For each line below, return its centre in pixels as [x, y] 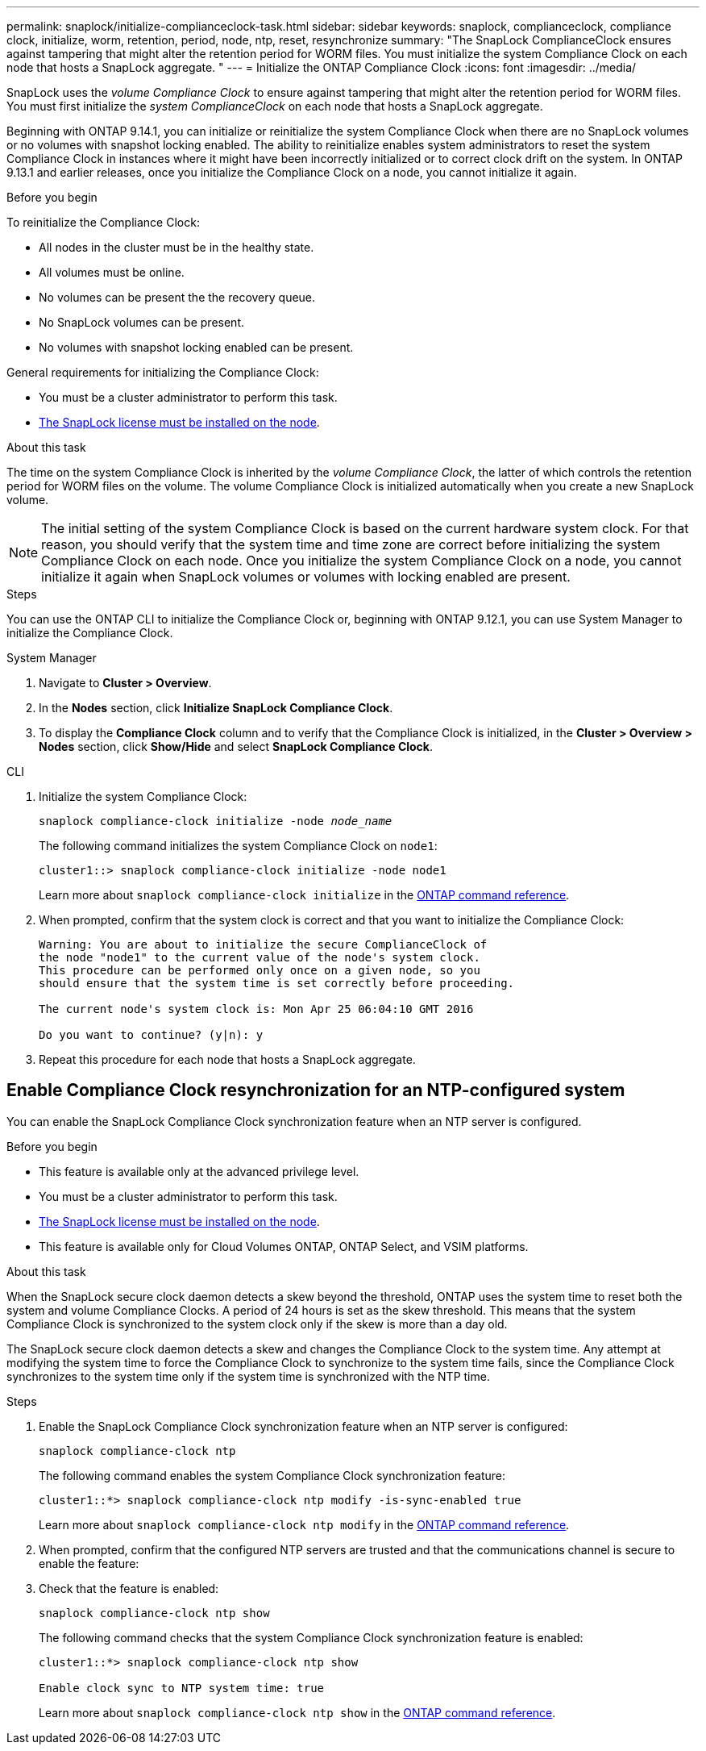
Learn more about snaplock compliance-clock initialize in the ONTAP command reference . [304, 895]
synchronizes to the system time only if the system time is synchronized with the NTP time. [248, 1376]
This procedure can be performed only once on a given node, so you [260, 970]
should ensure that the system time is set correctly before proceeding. [277, 983]
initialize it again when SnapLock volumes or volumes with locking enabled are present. [306, 577]
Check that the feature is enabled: [129, 1588]
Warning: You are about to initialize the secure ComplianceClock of [263, 944]
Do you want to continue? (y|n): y [151, 1035]
